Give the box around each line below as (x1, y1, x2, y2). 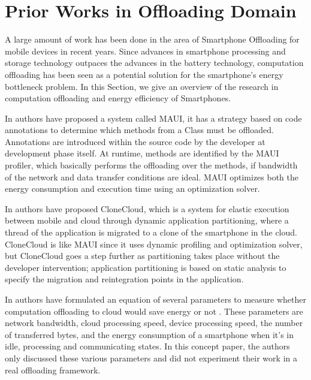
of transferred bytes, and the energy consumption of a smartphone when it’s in (5, 328, 294, 340)
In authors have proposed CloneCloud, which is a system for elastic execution (5, 202, 289, 215)
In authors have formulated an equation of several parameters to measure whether (5, 293, 307, 305)
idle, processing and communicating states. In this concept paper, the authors (5, 340, 290, 352)
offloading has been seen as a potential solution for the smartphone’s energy (5, 68, 283, 80)
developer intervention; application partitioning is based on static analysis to (5, 261, 286, 273)
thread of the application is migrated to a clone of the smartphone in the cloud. (5, 226, 297, 239)
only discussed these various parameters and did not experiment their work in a (5, 351, 297, 364)
